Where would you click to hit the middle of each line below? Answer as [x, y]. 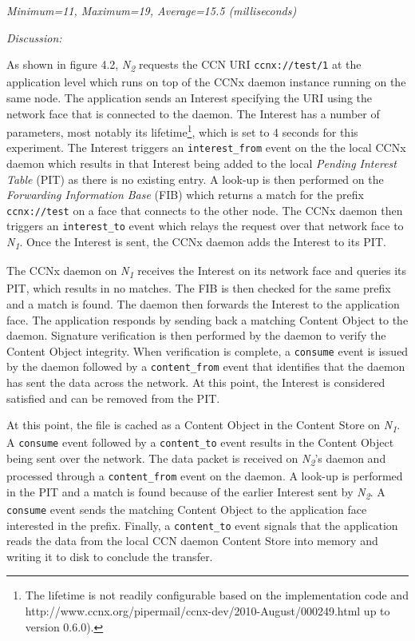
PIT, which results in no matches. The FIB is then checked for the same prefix [199, 288]
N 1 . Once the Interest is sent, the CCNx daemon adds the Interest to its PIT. [196, 243]
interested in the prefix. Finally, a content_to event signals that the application [202, 525]
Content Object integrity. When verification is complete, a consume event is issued [207, 350]
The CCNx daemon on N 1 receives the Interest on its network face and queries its [206, 272]
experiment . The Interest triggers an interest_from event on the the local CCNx [206, 147]
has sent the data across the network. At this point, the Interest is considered [196, 382]
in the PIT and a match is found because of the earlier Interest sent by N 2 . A [196, 492]
